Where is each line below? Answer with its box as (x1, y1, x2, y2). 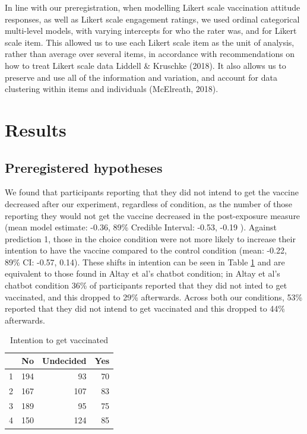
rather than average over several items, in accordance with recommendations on (5, 47, 295, 60)
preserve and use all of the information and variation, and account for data (5, 71, 277, 83)
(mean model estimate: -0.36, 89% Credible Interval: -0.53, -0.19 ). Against (5, 221, 277, 233)
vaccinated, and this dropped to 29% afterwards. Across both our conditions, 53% (5, 290, 303, 303)
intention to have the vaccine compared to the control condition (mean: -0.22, (5, 244, 287, 256)
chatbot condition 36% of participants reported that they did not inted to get (5, 279, 287, 292)
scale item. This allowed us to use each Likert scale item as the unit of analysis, (5, 36, 295, 48)
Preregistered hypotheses (5, 158, 163, 176)
